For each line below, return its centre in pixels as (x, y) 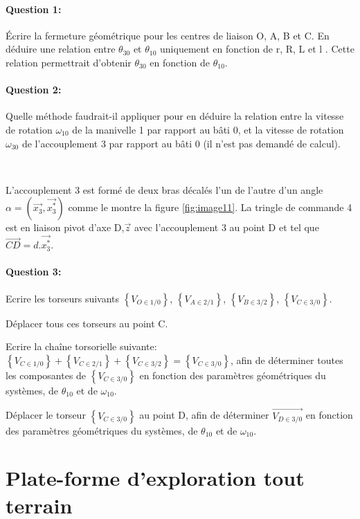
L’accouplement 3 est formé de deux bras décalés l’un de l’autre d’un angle (164, 189)
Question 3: (34, 272)
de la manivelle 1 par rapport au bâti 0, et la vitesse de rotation (208, 129)
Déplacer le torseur (46, 415)
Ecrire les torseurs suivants (63, 298)
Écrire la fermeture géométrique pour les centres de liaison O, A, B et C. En (168, 35)
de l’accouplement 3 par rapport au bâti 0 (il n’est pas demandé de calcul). (181, 143)
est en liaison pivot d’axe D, (65, 227)
